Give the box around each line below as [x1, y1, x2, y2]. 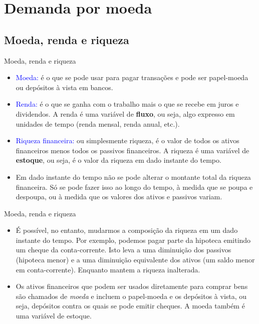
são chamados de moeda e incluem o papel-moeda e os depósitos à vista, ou [16, 290, 247, 301]
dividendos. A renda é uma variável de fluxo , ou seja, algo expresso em [16, 108, 235, 119]
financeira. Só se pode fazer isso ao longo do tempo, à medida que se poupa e [16, 181, 253, 192]
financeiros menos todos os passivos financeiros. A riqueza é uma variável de [16, 145, 249, 155]
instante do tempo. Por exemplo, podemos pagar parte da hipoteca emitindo [16, 234, 251, 245]
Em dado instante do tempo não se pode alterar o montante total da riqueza [16, 171, 251, 182]
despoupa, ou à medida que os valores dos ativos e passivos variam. [16, 191, 222, 202]
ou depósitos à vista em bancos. [16, 82, 113, 92]
